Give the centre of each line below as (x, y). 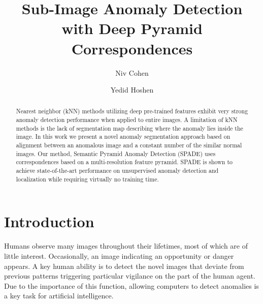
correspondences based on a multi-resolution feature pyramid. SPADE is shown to (124, 162)
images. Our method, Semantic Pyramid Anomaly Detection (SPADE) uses (116, 153)
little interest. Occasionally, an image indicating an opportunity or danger (119, 255)
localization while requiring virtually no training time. (87, 179)
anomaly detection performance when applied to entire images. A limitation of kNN (127, 120)
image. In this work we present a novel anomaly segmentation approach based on (123, 136)
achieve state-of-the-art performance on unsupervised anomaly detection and (117, 171)
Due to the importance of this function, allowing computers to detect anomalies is (131, 285)
